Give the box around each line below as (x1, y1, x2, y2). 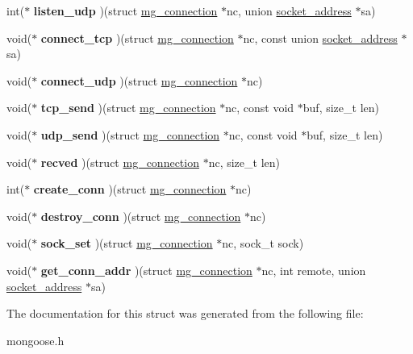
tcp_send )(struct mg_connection (40, 99, 216, 116)
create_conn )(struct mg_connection (33, 181, 227, 198)
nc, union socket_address (227, 2, 352, 19)
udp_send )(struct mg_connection (40, 126, 220, 143)
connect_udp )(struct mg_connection (40, 72, 238, 89)
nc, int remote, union (261, 261, 366, 278)
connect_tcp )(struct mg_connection (40, 29, 234, 46)
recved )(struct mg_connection (40, 153, 199, 170)
